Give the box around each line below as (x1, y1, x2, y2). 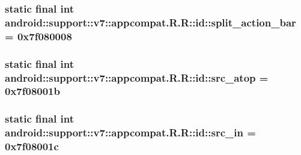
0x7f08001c (5, 139, 59, 154)
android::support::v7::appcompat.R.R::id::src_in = (5, 125, 256, 140)
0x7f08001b (5, 84, 60, 99)
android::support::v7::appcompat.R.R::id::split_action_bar (5, 14, 296, 29)
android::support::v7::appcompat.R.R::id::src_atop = (5, 70, 269, 85)
